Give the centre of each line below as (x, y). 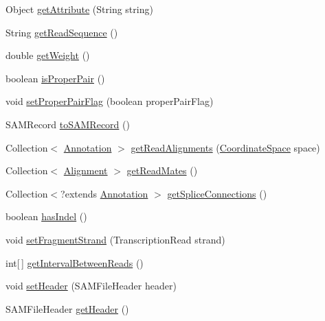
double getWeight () (48, 55)
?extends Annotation (104, 193)
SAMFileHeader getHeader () (67, 308)
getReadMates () (162, 170)
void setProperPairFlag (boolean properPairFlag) (110, 101)
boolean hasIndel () (46, 216)
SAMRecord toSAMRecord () (68, 124)
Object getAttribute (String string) (79, 9)
